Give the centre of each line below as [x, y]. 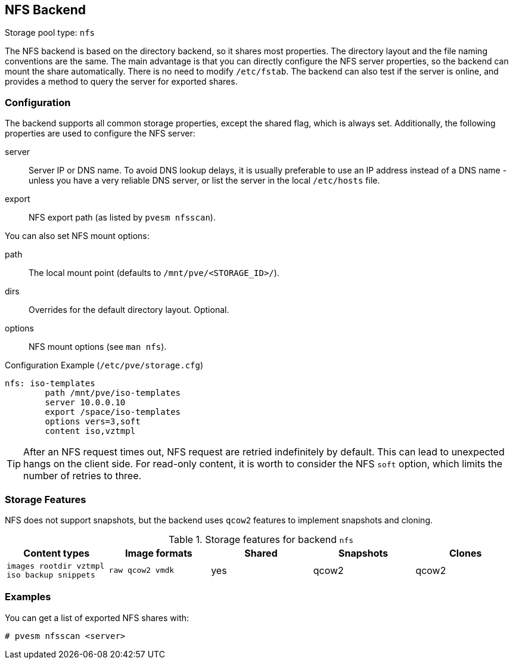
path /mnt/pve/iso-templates [113, 393]
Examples [28, 597]
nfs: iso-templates [50, 384]
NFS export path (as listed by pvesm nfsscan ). [122, 218]
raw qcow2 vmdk [142, 570]
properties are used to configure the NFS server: [100, 134]
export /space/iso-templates [113, 412]
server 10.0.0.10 [85, 403]
